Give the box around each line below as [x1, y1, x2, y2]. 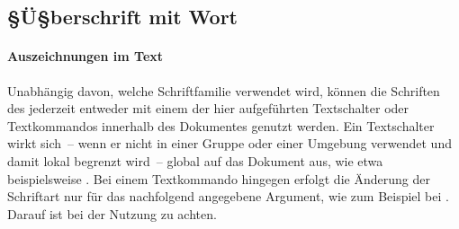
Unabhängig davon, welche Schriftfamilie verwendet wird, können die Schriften [7, 81, 440, 100]
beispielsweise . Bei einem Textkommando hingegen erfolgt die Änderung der [7, 169, 430, 188]
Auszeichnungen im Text [7, 47, 164, 66]
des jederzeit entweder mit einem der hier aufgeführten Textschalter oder [7, 99, 409, 118]
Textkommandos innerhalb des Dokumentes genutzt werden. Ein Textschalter [7, 116, 435, 135]
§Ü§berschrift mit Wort [7, 3, 238, 31]
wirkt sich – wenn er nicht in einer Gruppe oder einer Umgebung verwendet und [7, 134, 452, 153]
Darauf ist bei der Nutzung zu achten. [7, 204, 217, 223]
